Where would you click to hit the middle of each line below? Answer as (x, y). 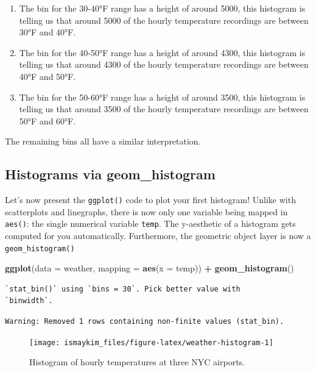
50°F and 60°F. (47, 120)
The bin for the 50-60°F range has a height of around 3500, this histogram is (162, 97)
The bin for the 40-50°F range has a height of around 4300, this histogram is (162, 52)
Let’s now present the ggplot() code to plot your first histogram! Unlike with (150, 200)
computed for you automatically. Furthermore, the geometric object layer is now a (158, 236)
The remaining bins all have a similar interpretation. (103, 141)
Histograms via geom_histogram (110, 174)
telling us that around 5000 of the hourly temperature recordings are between (164, 20)
